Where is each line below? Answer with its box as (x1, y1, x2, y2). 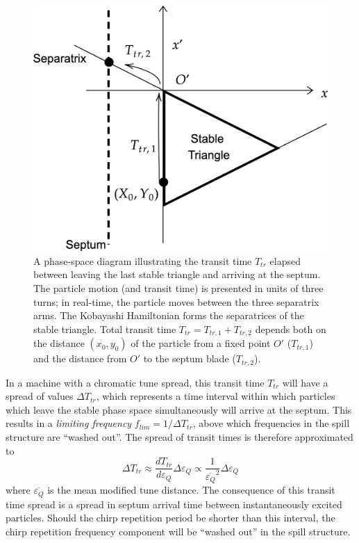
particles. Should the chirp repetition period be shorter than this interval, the (6, 510, 335, 525)
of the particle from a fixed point (131, 336, 271, 350)
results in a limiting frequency (6, 416, 132, 430)
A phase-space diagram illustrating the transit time (33, 253, 252, 268)
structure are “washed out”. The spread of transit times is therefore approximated (6, 430, 353, 444)
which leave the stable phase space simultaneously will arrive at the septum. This (6, 402, 352, 416)
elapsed (269, 253, 301, 268)
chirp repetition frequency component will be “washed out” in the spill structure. (6, 524, 351, 538)
